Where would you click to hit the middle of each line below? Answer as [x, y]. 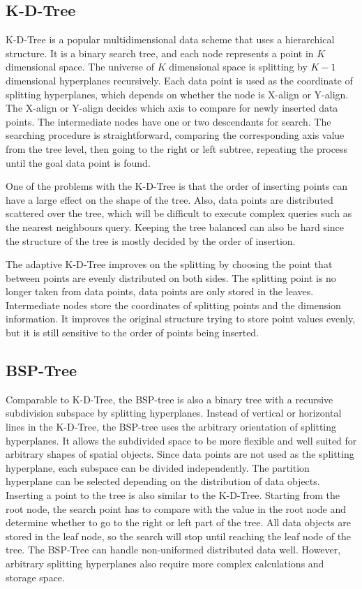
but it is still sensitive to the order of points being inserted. [133, 333]
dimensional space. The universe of [80, 67]
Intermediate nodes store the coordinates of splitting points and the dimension [173, 305]
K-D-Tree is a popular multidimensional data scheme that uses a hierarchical [170, 39]
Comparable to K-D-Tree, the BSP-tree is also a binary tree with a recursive [169, 399]
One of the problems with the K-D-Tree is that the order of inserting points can [176, 186]
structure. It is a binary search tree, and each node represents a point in [160, 53]
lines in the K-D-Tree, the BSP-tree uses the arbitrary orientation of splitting [171, 427]
